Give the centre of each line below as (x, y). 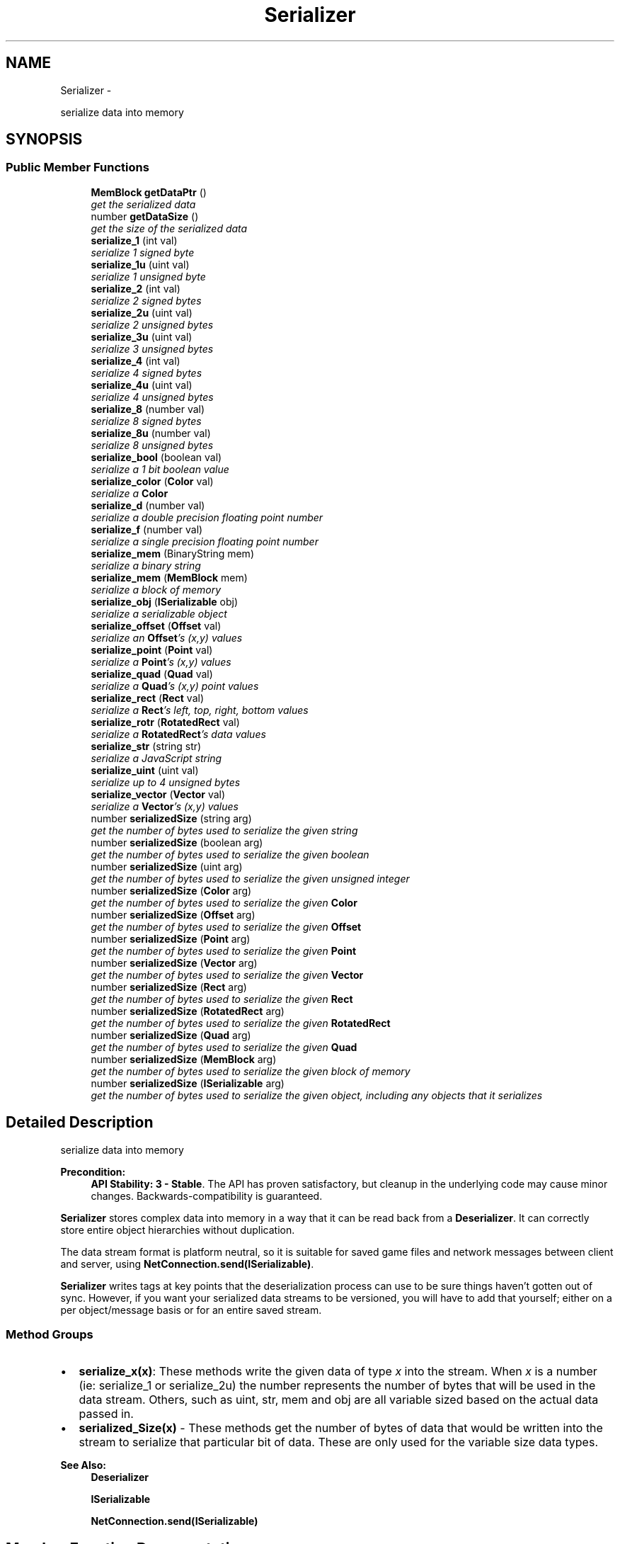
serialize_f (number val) (147, 529)
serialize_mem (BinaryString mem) (172, 553)
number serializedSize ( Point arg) (171, 938)
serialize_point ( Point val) (152, 649)
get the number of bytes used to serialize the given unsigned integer (250, 878)
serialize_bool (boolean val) (156, 457)
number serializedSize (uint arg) (167, 866)
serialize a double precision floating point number (207, 517)
